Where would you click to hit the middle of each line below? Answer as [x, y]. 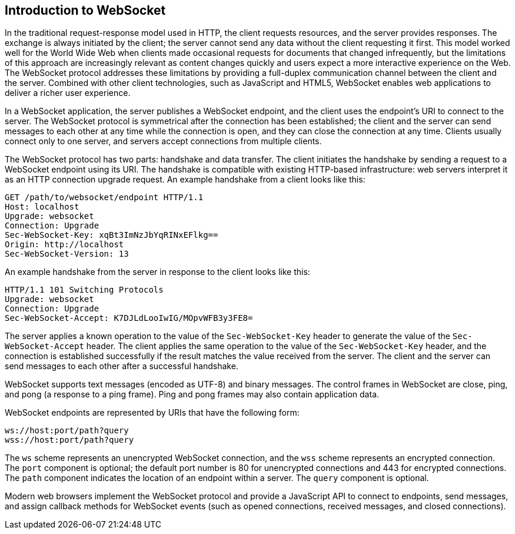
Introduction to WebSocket [85, 10]
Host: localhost [42, 207]
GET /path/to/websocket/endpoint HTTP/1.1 [104, 198]
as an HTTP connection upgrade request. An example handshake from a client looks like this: [185, 180]
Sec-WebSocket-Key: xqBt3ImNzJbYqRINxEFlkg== [112, 235]
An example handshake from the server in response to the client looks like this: [157, 272]
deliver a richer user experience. [68, 93]
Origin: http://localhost [64, 245]
